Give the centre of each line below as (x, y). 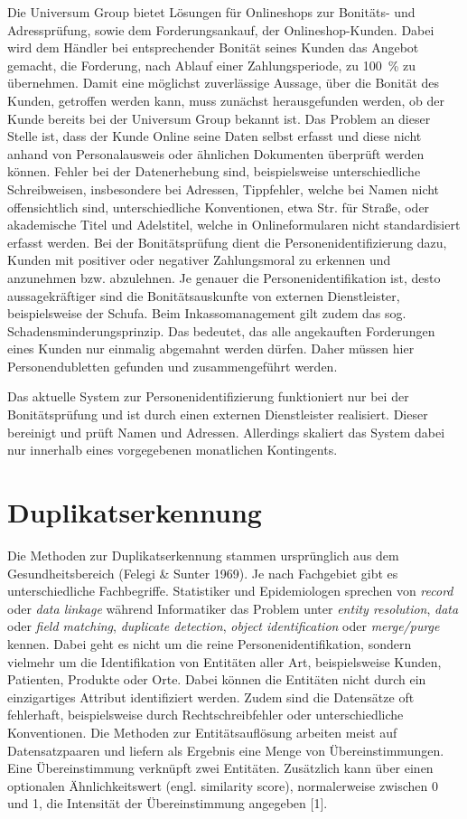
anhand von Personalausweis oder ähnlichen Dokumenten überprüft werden (216, 153)
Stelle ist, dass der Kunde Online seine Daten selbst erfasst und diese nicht (215, 136)
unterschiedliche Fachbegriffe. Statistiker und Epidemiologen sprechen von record (230, 591)
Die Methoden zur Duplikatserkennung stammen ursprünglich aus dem (203, 555)
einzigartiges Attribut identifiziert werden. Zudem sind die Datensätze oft (211, 697)
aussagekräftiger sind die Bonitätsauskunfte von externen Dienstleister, (204, 295)
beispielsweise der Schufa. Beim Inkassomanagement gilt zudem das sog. (207, 313)
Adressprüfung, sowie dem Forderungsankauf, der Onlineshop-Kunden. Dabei (221, 29)
